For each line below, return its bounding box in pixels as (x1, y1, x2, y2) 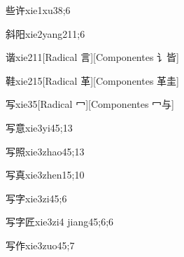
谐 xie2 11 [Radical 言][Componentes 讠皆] (6, 50, 179, 64)
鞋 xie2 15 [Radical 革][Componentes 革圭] (6, 73, 179, 88)
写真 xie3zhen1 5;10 (6, 167, 85, 182)
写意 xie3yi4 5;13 (6, 120, 73, 134)
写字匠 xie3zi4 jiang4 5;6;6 (6, 214, 114, 229)
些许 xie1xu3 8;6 (6, 3, 71, 17)
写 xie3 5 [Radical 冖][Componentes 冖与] (6, 97, 174, 111)
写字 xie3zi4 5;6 (6, 190, 67, 205)
